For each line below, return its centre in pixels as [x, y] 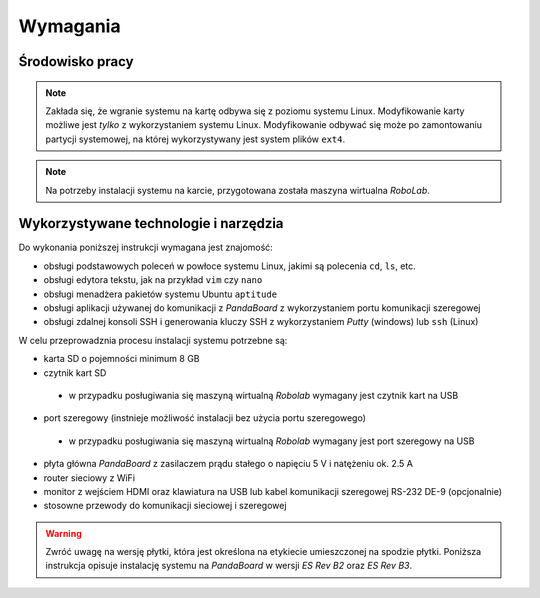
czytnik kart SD [75, 372]
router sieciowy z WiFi [89, 477]
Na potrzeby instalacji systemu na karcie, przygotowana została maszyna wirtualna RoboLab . [237, 190]
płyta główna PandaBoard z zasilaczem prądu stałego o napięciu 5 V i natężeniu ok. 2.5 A [228, 464]
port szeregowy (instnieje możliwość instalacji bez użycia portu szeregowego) [205, 418]
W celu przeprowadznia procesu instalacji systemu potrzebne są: [153, 340]
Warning [63, 533]
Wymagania [69, 26]
